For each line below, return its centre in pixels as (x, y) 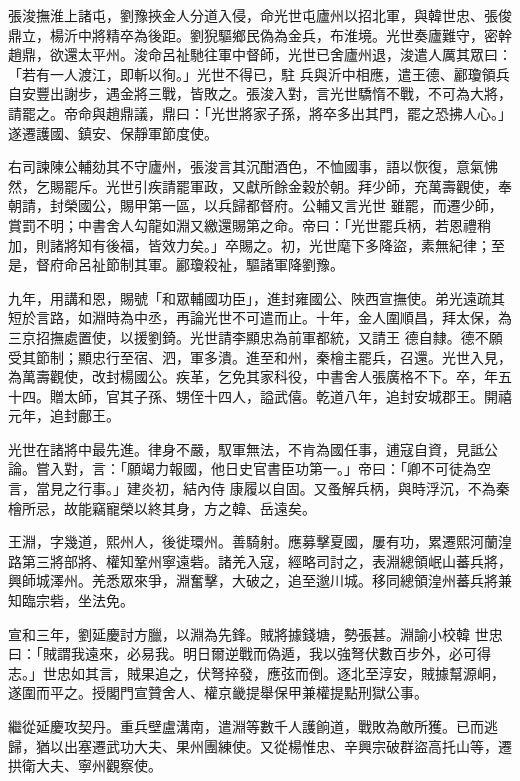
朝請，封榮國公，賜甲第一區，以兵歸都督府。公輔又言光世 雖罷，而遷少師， (255, 205)
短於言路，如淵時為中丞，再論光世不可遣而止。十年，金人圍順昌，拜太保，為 (260, 317)
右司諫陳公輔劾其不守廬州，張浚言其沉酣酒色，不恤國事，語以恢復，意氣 (246, 166)
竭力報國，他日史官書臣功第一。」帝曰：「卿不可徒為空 (315, 468)
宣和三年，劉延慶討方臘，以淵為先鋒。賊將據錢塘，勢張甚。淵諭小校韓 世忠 (255, 633)
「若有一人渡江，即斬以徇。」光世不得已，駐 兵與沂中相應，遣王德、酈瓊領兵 (259, 73)
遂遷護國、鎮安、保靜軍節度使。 (113, 132)
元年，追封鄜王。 (64, 415)
